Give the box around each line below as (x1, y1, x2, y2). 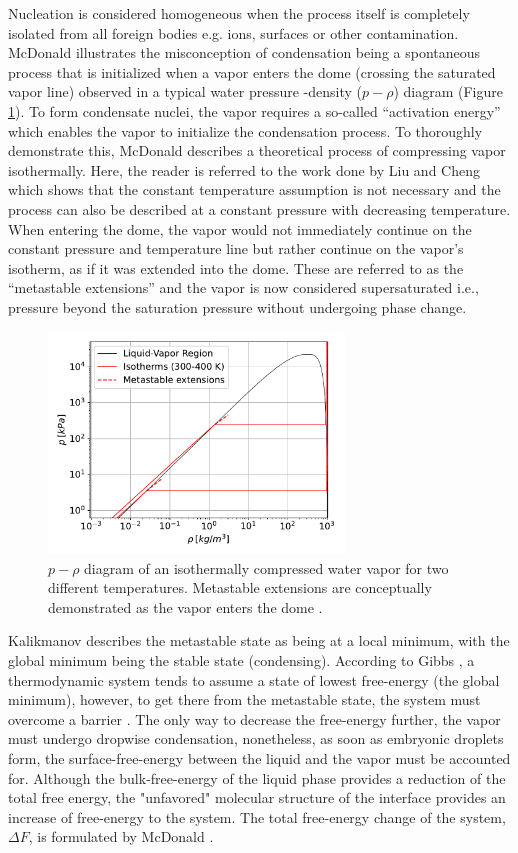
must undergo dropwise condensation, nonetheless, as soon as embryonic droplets (8, 728, 504, 749)
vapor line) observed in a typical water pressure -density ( (8, 81, 362, 102)
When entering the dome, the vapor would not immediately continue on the (8, 218, 472, 239)
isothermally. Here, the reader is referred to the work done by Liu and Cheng (8, 159, 480, 180)
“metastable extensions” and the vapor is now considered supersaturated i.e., (8, 277, 479, 298)
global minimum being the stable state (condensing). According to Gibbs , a (8, 650, 475, 671)
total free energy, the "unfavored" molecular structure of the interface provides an (8, 787, 506, 808)
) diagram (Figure (393, 81, 503, 102)
